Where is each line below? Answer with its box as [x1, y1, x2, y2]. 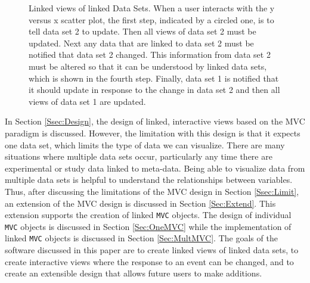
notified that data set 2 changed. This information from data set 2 [29, 48, 271, 61]
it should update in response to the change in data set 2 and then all [29, 83, 280, 96]
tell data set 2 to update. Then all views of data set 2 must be [29, 25, 256, 38]
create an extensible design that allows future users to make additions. [5, 267, 262, 279]
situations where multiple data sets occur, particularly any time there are [5, 150, 272, 163]
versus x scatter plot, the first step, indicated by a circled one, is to [29, 13, 274, 26]
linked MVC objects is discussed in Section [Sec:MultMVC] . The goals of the [5, 232, 278, 244]
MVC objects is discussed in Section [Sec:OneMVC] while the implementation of [5, 220, 292, 232]
